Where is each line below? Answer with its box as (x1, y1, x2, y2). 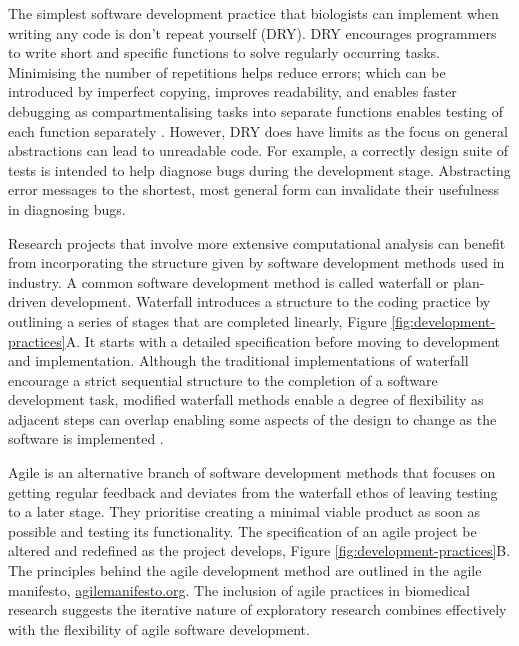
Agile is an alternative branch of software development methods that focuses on (8, 462, 496, 483)
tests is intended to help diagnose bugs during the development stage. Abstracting (8, 159, 511, 180)
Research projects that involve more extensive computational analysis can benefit (8, 232, 506, 253)
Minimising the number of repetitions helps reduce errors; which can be (8, 61, 446, 82)
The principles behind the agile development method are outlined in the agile (8, 560, 482, 581)
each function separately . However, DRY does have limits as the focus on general (8, 120, 508, 141)
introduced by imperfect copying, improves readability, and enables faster (8, 81, 457, 102)
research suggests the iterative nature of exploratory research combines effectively (8, 599, 507, 620)
